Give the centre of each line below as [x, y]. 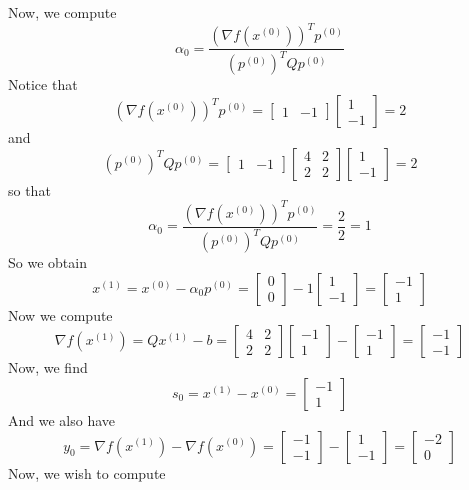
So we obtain [47, 262]
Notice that [43, 84]
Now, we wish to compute [87, 472]
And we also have [62, 419]
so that [29, 189]
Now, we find [48, 367]
